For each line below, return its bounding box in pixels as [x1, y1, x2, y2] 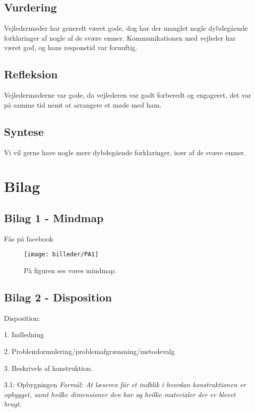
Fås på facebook [4, 233, 54, 243]
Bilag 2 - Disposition [4, 289, 112, 304]
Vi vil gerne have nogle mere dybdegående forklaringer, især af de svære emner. [4, 147, 246, 157]
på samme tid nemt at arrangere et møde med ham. [4, 99, 162, 110]
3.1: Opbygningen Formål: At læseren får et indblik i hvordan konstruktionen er [4, 379, 246, 390]
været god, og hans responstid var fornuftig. [4, 42, 137, 53]
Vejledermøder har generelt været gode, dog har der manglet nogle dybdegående [4, 23, 248, 33]
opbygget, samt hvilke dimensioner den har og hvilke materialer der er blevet [4, 389, 236, 399]
